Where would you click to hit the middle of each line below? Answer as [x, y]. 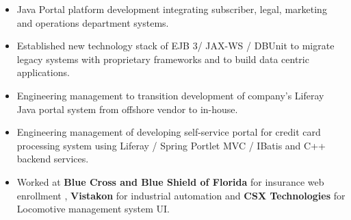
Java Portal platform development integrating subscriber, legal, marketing [172, 9]
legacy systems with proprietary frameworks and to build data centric [163, 59]
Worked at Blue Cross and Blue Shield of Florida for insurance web [170, 181]
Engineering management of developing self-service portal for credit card [169, 132]
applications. [43, 72]
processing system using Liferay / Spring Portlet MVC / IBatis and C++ [171, 145]
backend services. [53, 159]
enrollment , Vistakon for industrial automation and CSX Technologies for [181, 195]
